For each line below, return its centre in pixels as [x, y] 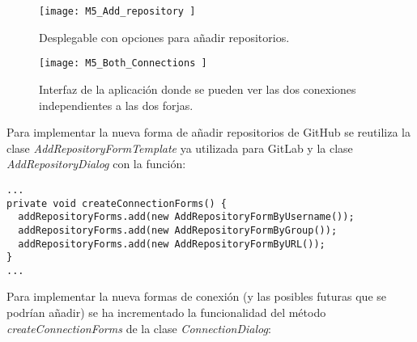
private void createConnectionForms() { [117, 203]
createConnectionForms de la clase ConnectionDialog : [139, 328]
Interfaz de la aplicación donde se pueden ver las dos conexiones [198, 89]
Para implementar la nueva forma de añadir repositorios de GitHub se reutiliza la [208, 132]
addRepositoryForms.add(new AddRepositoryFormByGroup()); [178, 230]
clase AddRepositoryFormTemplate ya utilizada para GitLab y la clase [180, 148]
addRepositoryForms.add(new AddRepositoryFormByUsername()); [186, 217]
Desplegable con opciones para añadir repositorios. [164, 37]
